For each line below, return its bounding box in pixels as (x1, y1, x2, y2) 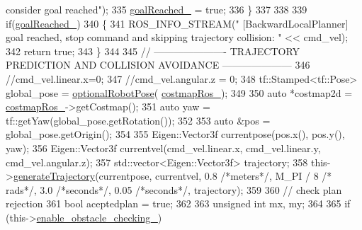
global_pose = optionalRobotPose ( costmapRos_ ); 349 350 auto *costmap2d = (6, 85, 353, 100)
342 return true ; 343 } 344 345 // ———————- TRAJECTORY (6, 43, 300, 58)
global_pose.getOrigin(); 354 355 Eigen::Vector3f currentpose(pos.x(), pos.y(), (6, 127, 345, 142)
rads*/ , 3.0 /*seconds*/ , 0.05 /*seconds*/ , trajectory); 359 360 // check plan (6, 182, 342, 197)
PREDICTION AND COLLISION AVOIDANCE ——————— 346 (6, 57, 310, 72)
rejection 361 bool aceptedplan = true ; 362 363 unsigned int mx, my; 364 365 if (6, 196, 351, 211)
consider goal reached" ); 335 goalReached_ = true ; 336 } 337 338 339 (6, 2, 307, 16)
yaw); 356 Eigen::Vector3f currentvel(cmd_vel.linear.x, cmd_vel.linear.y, (6, 140, 321, 155)
